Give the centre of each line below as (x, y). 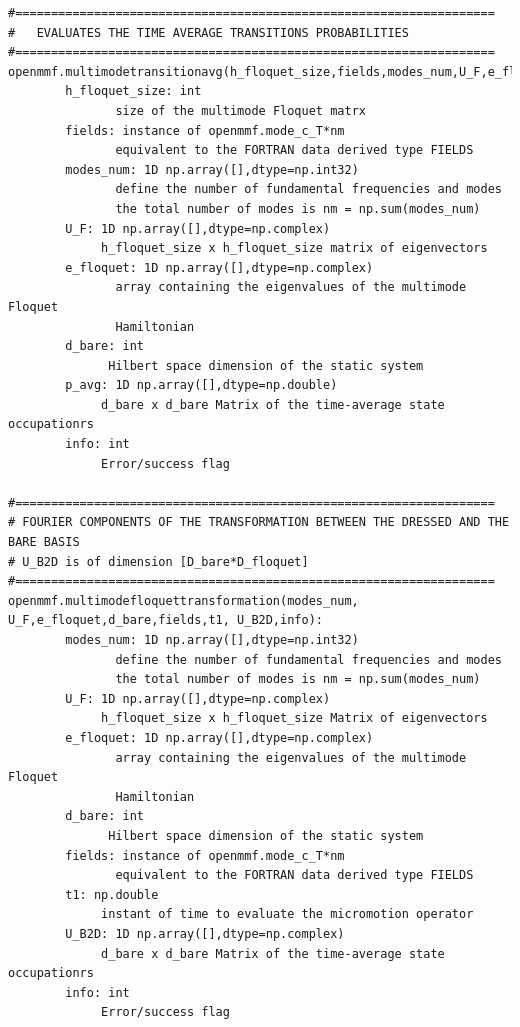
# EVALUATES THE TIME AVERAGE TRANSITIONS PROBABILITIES (208, 32)
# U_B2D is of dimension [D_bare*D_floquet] (158, 561)
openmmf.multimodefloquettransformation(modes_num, (183, 600)
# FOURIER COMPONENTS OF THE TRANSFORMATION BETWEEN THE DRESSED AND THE (259, 522)
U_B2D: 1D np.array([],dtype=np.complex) (205, 933)
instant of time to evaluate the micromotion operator (287, 914)
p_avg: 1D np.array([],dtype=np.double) (201, 385)
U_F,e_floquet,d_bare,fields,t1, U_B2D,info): (165, 620)
